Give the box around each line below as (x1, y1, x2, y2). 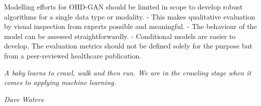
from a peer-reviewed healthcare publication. (4, 50, 142, 60)
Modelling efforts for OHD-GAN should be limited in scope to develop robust (4, 1, 243, 11)
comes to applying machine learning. (4, 77, 116, 87)
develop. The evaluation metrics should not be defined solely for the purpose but (4, 40, 252, 51)
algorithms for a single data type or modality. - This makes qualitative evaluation (4, 11, 255, 21)
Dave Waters (4, 93, 44, 104)
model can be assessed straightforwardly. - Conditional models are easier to (4, 30, 236, 41)
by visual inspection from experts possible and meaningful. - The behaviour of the (4, 21, 257, 31)
